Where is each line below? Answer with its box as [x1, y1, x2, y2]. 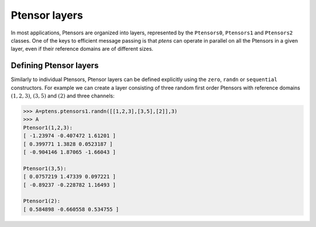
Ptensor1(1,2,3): [23, 124, 73, 131]
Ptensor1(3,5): [23, 165, 67, 172]
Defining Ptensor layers [11, 61, 99, 71]
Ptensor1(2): [23, 198, 61, 204]
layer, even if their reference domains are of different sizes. [11, 46, 153, 53]
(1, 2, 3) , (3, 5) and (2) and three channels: [11, 92, 115, 99]
